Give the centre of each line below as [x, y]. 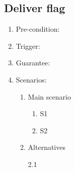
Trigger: [28, 46]
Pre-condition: [38, 29]
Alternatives [47, 147]
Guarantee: [33, 63]
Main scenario [49, 96]
